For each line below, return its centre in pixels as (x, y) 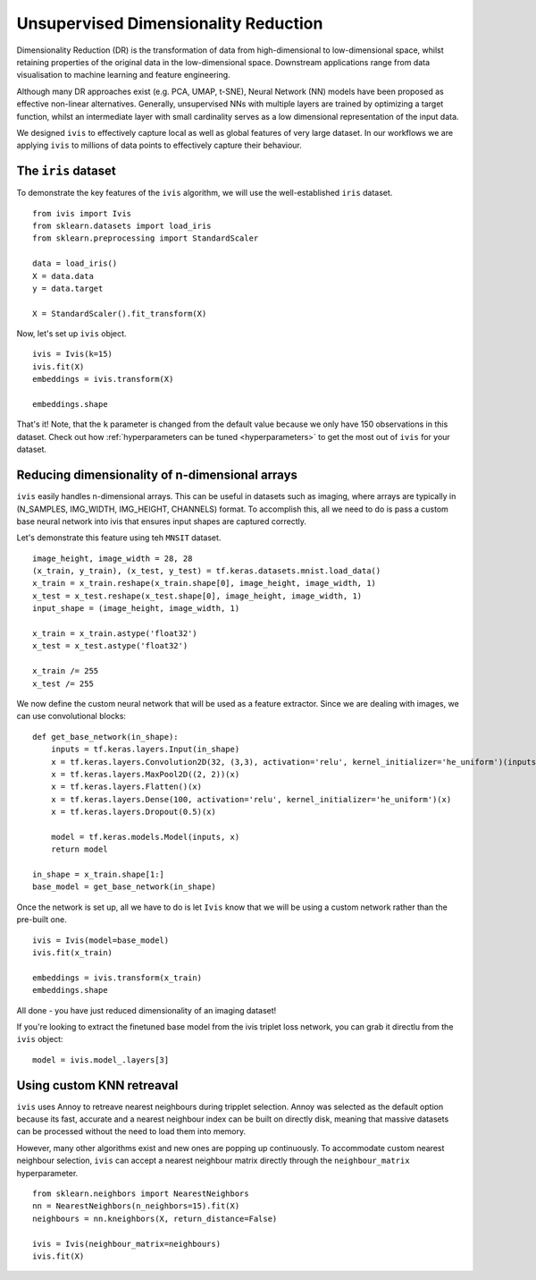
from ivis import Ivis (82, 213)
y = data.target (68, 288)
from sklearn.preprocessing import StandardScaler (146, 238)
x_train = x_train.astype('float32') (115, 634)
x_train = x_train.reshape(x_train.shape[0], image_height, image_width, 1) (205, 583)
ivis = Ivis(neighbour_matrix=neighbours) (127, 1244)
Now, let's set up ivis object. (71, 334)
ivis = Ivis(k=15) (73, 354)
